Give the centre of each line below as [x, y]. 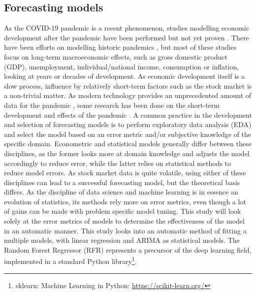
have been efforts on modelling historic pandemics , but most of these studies [120, 47]
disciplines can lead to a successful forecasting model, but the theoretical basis [122, 182]
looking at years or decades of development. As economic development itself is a [125, 76]
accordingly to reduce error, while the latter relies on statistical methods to [118, 163]
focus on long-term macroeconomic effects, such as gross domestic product [116, 56]
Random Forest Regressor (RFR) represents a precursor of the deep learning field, [128, 249]
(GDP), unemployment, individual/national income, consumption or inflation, [122, 66]
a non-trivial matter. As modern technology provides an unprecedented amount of [128, 95]
